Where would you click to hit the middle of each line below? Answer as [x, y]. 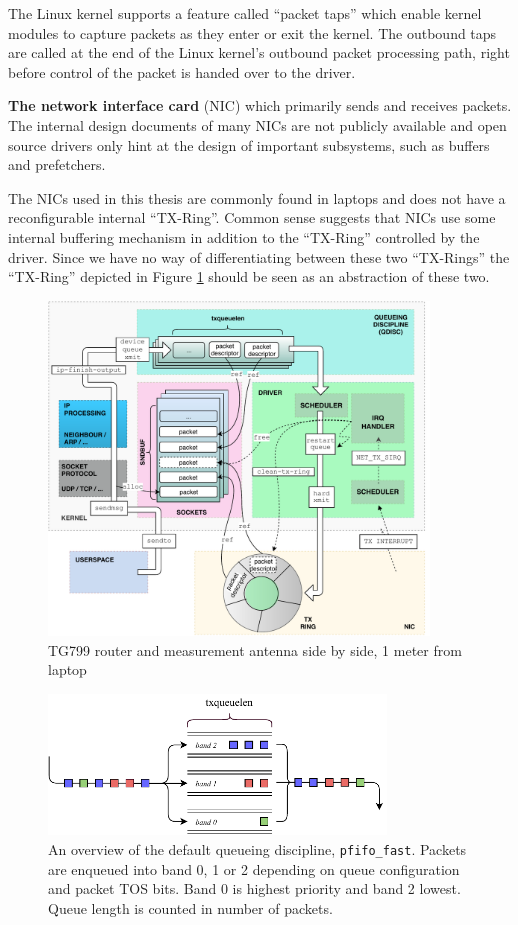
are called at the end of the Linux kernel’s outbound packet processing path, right [259, 52]
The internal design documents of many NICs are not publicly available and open [257, 124]
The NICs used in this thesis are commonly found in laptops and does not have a [257, 197]
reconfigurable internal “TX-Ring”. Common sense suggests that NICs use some [252, 217]
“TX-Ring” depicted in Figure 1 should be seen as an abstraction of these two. [249, 276]
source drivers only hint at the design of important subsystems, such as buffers [249, 144]
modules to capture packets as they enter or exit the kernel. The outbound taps [252, 32]
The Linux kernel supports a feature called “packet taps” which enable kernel [245, 13]
